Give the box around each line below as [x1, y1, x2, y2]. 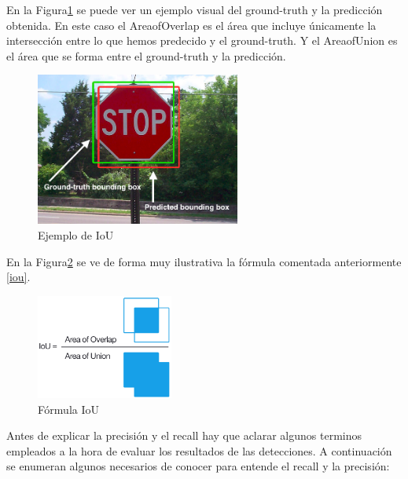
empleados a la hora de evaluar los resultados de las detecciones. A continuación [6, 442, 392, 459]
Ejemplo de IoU [38, 227, 114, 243]
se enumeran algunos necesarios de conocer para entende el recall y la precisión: [6, 458, 390, 474]
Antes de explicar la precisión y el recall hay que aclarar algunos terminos [6, 427, 362, 444]
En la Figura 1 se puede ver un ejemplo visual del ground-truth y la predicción [6, 2, 383, 17]
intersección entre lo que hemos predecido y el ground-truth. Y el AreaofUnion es [6, 32, 398, 49]
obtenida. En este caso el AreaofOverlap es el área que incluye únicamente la [6, 16, 377, 33]
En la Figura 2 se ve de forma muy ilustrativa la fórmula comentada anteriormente [6, 253, 402, 269]
